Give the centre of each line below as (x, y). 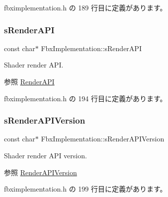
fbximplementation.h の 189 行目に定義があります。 (85, 7)
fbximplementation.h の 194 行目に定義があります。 (85, 98)
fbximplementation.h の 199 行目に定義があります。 (85, 189)
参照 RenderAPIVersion (41, 172)
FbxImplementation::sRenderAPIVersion (103, 139)
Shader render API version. (45, 155)
